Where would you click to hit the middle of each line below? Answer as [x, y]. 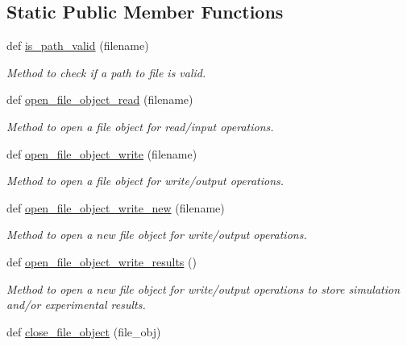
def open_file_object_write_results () [102, 261]
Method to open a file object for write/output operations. [145, 181]
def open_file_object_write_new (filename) [116, 207]
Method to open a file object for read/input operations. [140, 126]
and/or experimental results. [76, 305]
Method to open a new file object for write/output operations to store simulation [203, 288]
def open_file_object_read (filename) [100, 99]
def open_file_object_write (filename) [102, 153]
